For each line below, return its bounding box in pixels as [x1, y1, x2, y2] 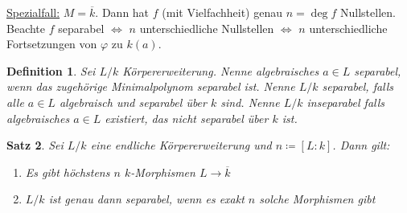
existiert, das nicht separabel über [105, 109, 269, 126]
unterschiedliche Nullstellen [139, 19, 274, 36]
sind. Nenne [220, 93, 280, 110]
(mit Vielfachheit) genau [162, 4, 283, 20]
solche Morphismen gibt [259, 190, 376, 207]
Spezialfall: [6, 4, 60, 20]
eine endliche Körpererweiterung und [90, 137, 272, 154]
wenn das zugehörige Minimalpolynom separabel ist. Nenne [6, 78, 295, 95]
